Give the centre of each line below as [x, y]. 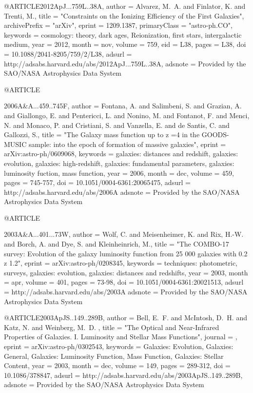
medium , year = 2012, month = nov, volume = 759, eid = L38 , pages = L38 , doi [125, 44]
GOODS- [215, 134]
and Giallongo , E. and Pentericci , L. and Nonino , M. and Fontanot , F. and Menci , [127, 115]
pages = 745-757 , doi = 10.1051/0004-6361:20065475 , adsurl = [97, 182]
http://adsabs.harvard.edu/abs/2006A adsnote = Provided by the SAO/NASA [122, 192]
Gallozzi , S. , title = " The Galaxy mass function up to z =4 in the [102, 134]
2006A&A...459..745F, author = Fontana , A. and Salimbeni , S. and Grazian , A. [123, 106]
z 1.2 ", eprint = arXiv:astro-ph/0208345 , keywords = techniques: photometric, [121, 263]
